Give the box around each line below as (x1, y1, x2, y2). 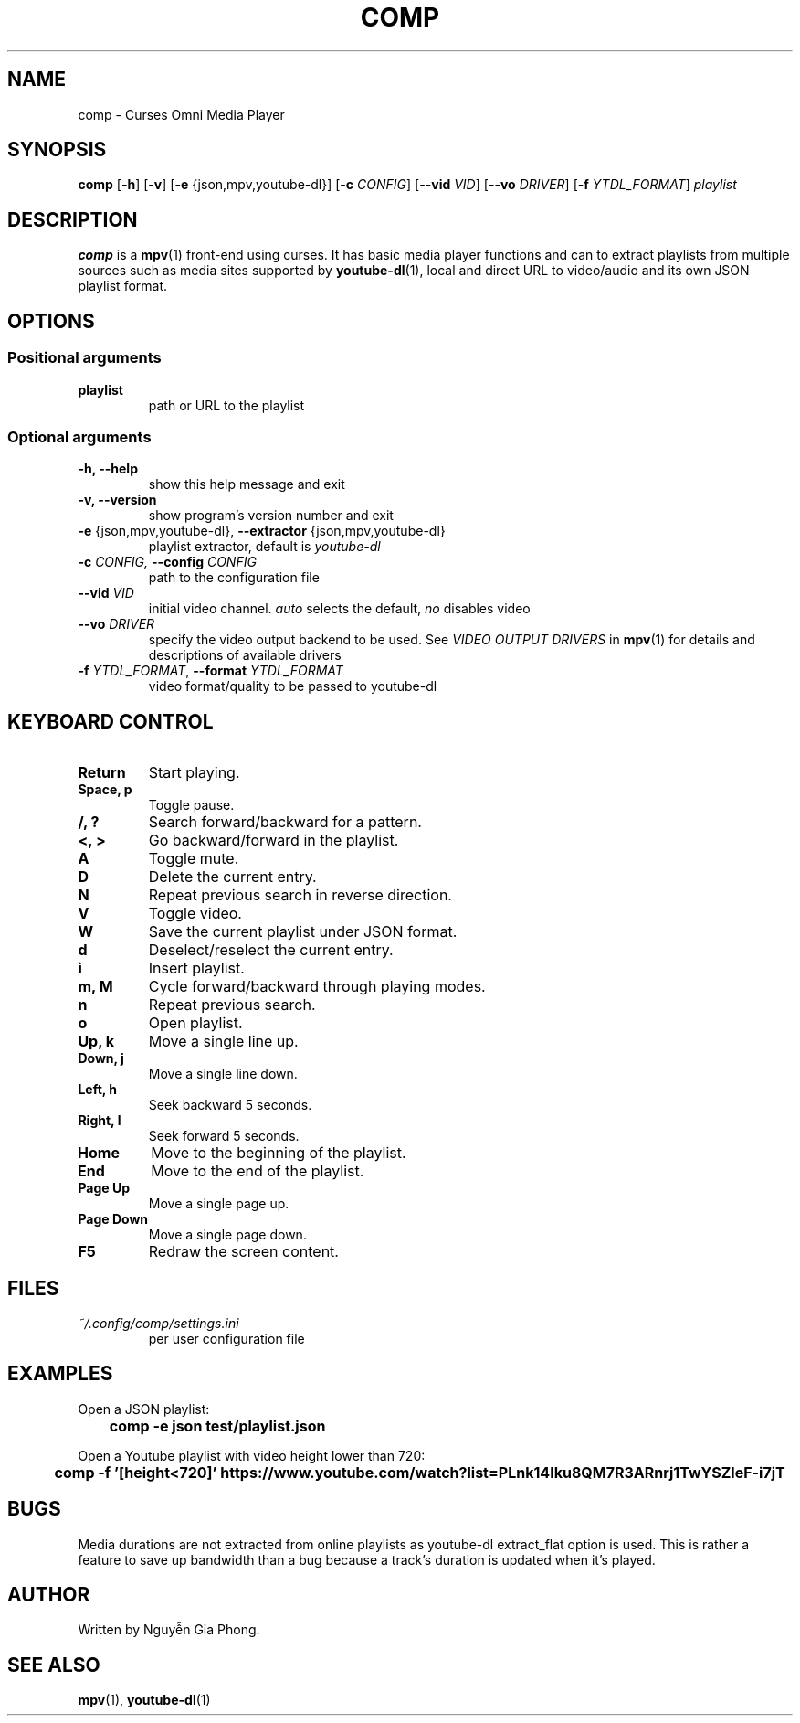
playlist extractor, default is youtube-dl (148, 538, 381, 555)
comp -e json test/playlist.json (109, 1416, 326, 1435)
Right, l (78, 1112, 121, 1129)
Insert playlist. (148, 959, 245, 978)
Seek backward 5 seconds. (148, 1097, 312, 1113)
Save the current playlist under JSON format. (148, 922, 458, 941)
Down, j (78, 1050, 124, 1067)
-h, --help (78, 461, 138, 477)
